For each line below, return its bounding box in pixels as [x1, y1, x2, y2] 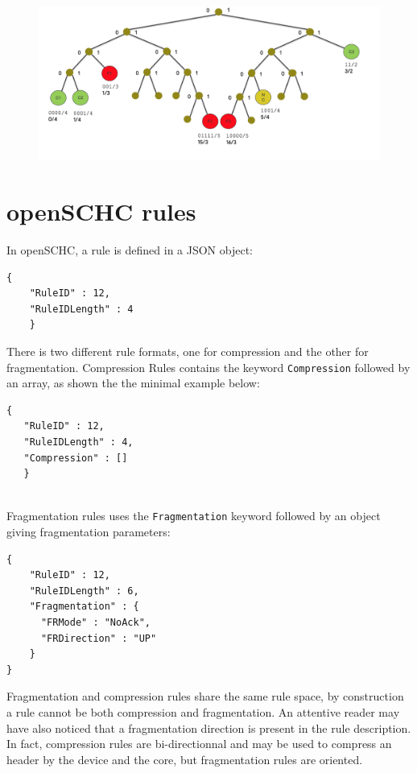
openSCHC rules [6, 195, 196, 228]
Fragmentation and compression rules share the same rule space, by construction [6, 688, 404, 705]
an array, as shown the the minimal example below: [6, 374, 260, 391]
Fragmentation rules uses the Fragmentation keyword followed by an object [6, 507, 381, 524]
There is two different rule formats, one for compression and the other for [6, 342, 369, 359]
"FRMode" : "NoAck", [40, 617, 151, 629]
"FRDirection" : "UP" [40, 632, 157, 644]
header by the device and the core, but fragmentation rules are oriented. [6, 750, 363, 767]
